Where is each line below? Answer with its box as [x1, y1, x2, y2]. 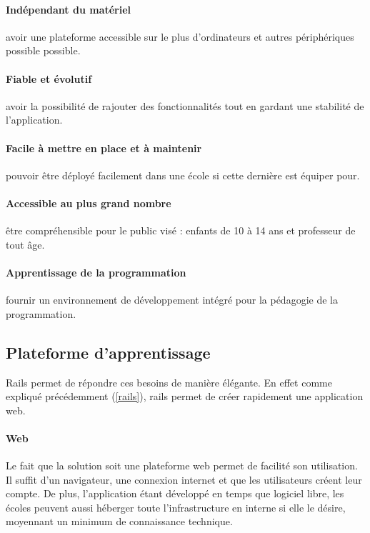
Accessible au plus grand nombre [6, 195, 171, 210]
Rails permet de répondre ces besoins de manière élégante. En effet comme [6, 374, 332, 389]
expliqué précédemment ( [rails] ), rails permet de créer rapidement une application [6, 389, 364, 404]
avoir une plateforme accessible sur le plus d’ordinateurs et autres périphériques [6, 29, 354, 44]
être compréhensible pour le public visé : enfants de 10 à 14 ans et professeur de [6, 223, 356, 238]
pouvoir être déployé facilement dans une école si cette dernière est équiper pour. [6, 167, 360, 182]
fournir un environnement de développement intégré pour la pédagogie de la [6, 292, 338, 307]
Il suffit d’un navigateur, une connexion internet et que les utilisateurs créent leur [6, 472, 362, 487]
